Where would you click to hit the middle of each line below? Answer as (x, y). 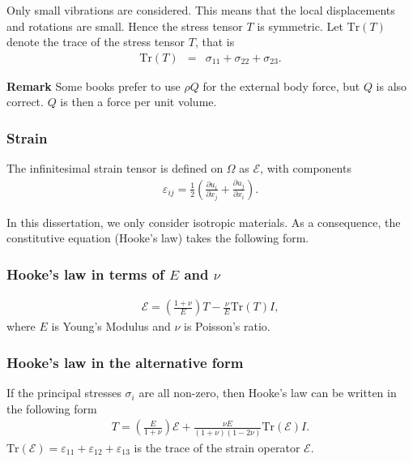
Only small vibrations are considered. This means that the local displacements (201, 10)
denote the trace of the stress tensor (96, 42)
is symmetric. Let (300, 26)
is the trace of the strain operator (217, 447)
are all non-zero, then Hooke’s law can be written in (268, 393)
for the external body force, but (281, 86)
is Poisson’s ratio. (227, 326)
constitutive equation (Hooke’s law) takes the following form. (158, 238)
